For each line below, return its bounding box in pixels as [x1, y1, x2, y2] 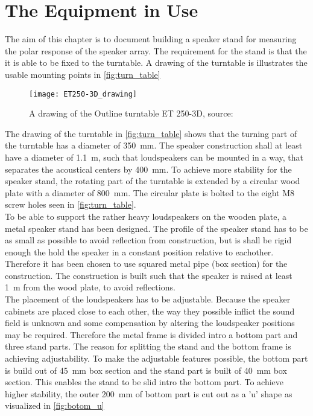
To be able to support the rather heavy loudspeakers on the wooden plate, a [5, 210, 287, 222]
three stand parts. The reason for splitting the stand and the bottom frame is [5, 340, 291, 353]
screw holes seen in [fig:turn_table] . [5, 198, 136, 211]
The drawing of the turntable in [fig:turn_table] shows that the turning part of [5, 127, 297, 139]
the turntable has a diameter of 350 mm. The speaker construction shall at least [5, 139, 303, 152]
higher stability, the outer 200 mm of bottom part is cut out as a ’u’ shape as [5, 387, 292, 400]
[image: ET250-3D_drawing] [29, 89, 137, 98]
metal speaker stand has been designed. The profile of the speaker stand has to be [5, 222, 308, 234]
